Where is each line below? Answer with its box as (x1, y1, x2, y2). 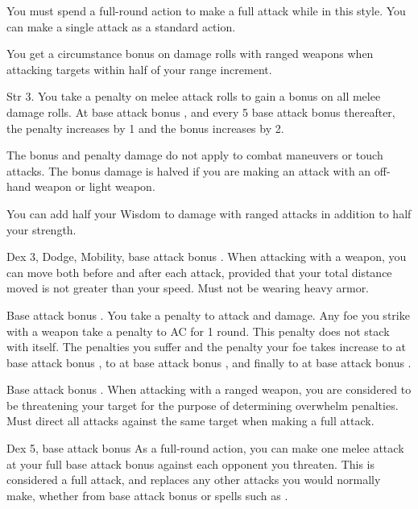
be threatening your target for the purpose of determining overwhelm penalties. (6, 396, 399, 413)
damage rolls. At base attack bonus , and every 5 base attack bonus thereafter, (6, 103, 395, 120)
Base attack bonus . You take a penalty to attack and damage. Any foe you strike (6, 306, 410, 323)
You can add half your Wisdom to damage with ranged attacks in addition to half (6, 205, 412, 221)
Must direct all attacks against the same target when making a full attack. (6, 412, 375, 429)
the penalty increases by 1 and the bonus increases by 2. (6, 119, 284, 136)
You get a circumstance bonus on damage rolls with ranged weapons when (6, 45, 374, 62)
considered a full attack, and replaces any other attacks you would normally (6, 471, 381, 488)
